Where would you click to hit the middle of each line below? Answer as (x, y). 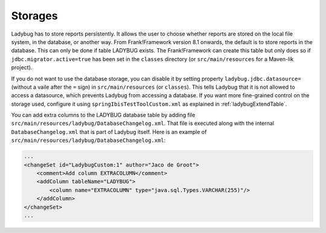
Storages (34, 16)
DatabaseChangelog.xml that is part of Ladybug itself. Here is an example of (109, 132)
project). (22, 68)
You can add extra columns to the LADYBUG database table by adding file (103, 115)
